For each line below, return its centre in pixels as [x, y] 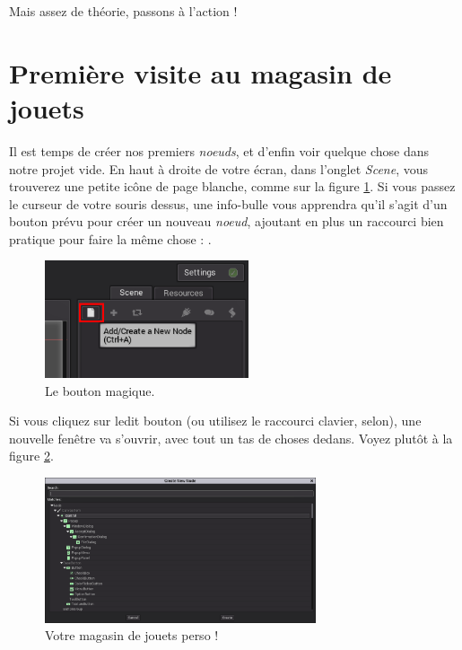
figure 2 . [31, 456]
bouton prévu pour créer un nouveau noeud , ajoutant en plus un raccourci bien [227, 221]
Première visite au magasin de [200, 72]
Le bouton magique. [100, 390]
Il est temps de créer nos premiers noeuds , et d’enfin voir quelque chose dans [219, 150]
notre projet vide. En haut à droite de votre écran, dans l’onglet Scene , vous [218, 168]
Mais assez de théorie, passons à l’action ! [123, 11]
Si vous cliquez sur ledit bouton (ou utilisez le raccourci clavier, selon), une [215, 421]
